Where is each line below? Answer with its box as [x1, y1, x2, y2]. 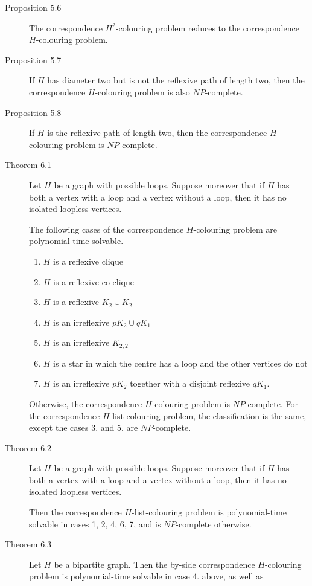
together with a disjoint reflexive [130, 377, 250, 390]
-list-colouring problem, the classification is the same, [109, 409, 307, 422]
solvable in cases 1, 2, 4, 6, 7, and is [29, 517, 161, 530]
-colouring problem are [193, 222, 278, 235]
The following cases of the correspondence [29, 222, 184, 235]
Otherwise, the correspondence [29, 397, 142, 410]
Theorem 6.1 [5, 158, 52, 171]
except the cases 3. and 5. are [29, 421, 138, 434]
